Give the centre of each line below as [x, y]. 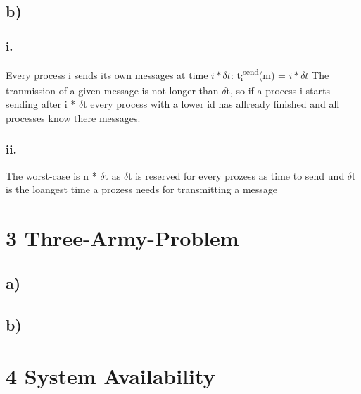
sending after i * [41, 104]
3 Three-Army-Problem [122, 238]
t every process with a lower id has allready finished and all [211, 104]
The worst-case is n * [51, 175]
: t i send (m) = [258, 75]
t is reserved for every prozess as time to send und [236, 175]
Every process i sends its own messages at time [107, 74]
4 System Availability [110, 376]
